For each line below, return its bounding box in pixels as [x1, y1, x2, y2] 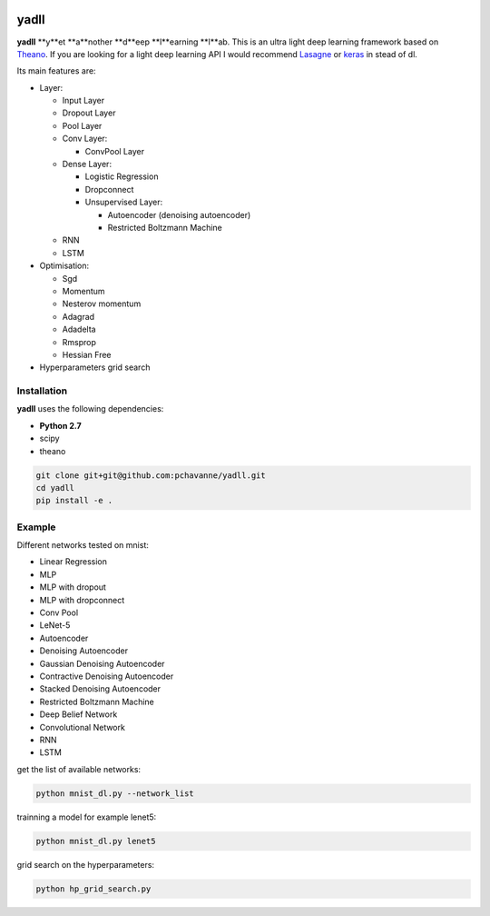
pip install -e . [35, 495, 113, 506]
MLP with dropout [39, 582, 106, 592]
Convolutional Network [39, 722, 126, 732]
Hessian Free [62, 349, 113, 360]
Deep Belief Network [39, 709, 118, 720]
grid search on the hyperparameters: [16, 859, 154, 870]
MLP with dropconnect [39, 594, 125, 605]
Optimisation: [39, 260, 90, 272]
